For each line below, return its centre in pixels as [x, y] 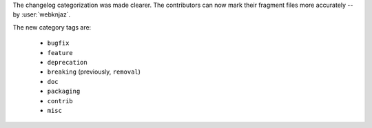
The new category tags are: [52, 27]
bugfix [58, 43]
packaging [64, 92]
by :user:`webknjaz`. [42, 14]
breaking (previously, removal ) [94, 72]
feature [60, 53]
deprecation [67, 62]
